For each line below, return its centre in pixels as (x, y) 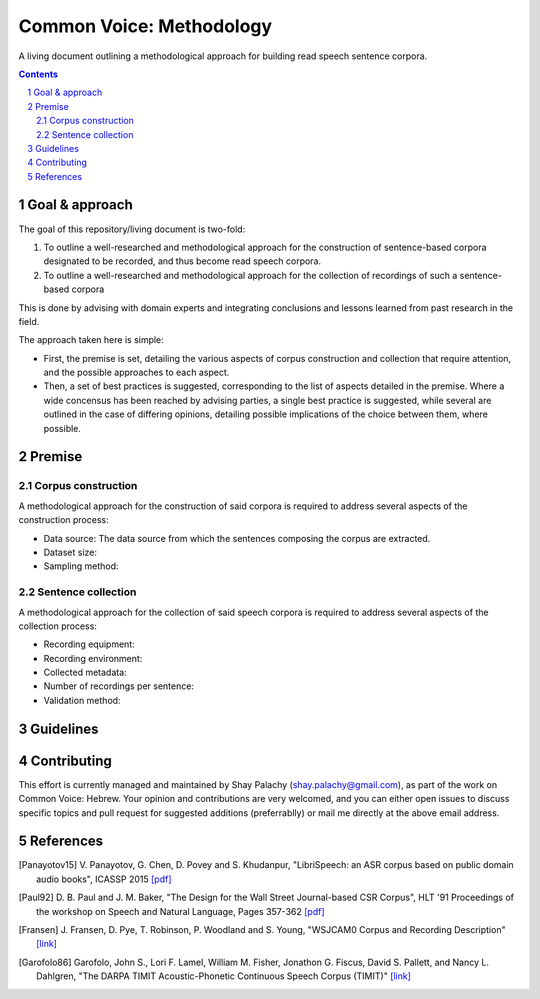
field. (29, 321)
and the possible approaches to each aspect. (136, 372)
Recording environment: (93, 658)
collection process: (57, 626)
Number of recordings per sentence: (119, 686)
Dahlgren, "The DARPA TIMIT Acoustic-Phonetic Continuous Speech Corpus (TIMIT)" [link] (224, 976)
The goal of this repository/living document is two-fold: (132, 229)
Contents (38, 74)
